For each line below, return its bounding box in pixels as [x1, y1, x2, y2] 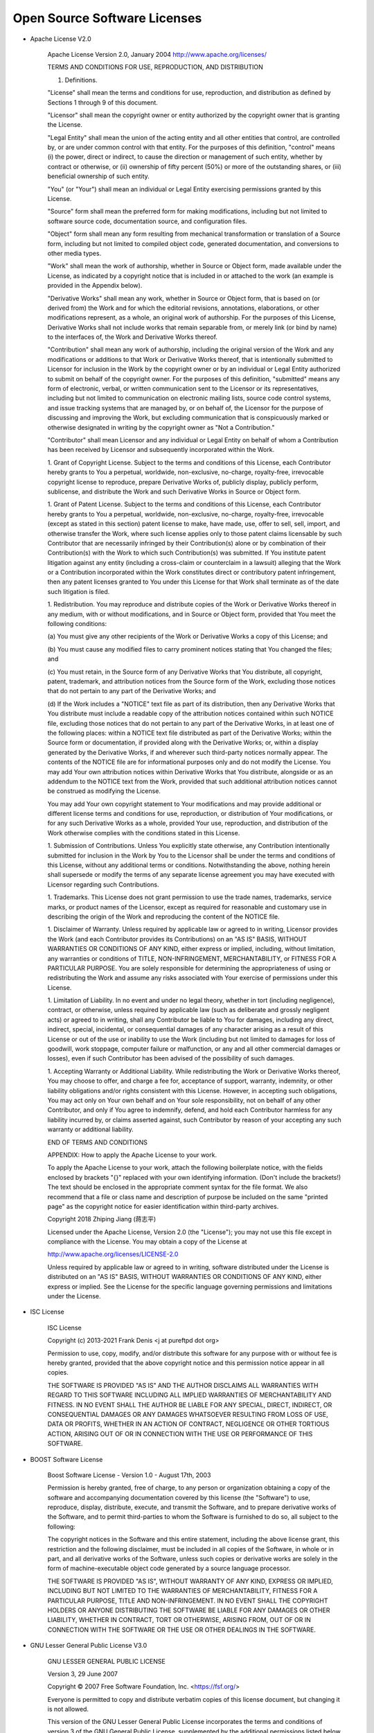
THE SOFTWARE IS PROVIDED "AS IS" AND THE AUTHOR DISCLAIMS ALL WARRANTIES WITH [47, 1381, 319, 1389]
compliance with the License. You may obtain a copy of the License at [47, 1237, 247, 1246]
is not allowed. [47, 1705, 89, 1714]
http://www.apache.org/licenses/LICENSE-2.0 [47, 1250, 179, 1258]
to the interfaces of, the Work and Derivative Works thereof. [47, 333, 218, 341]
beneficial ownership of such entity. [47, 172, 150, 180]
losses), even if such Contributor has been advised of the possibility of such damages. [47, 1054, 295, 1063]
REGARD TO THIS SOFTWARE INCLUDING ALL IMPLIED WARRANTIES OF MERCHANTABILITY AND [47, 1391, 332, 1400]
